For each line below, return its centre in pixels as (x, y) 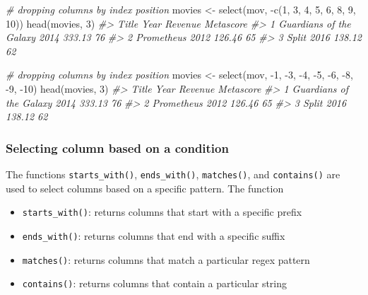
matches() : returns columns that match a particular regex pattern (166, 259)
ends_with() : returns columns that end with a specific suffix (154, 235)
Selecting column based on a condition (117, 147)
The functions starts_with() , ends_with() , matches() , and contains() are (173, 174)
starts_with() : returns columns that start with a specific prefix (162, 212)
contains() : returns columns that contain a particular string (155, 283)
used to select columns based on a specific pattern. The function (145, 188)
